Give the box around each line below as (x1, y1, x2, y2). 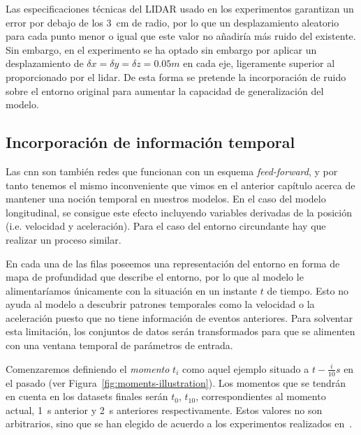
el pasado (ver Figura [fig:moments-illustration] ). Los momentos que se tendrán (6, 375, 346, 390)
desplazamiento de (6, 56, 84, 71)
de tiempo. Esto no (267, 283, 348, 297)
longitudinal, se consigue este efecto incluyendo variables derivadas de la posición (6, 205, 352, 219)
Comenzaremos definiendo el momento (6, 361, 170, 376)
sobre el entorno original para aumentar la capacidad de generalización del (6, 83, 324, 98)
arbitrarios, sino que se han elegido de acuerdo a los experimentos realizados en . (6, 416, 353, 431)
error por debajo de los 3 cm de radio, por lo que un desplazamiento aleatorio (6, 15, 339, 29)
